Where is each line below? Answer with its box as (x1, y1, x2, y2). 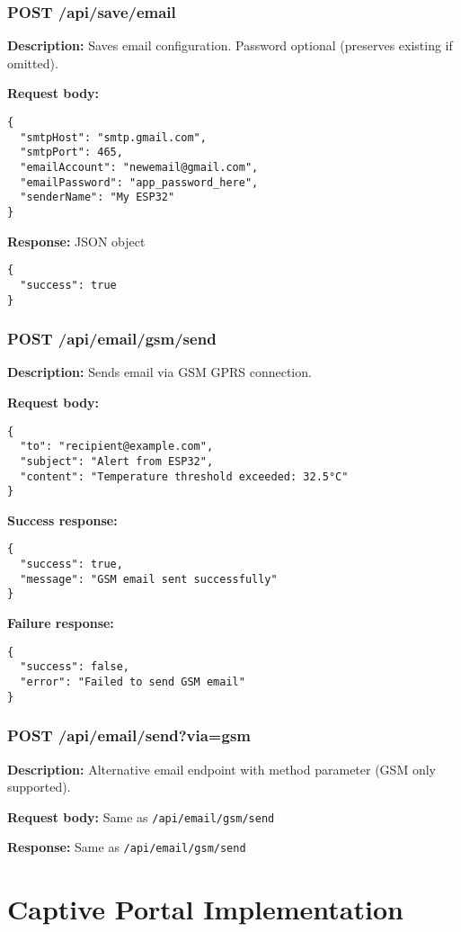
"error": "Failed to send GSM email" (20, 675, 245, 688)
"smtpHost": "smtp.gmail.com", (20, 130, 207, 144)
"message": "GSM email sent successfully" (20, 572, 278, 586)
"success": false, (20, 660, 130, 674)
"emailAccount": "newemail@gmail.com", (20, 160, 259, 174)
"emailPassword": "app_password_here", (20, 175, 259, 189)
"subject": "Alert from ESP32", (20, 454, 214, 468)
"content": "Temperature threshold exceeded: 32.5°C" (20, 470, 349, 483)
